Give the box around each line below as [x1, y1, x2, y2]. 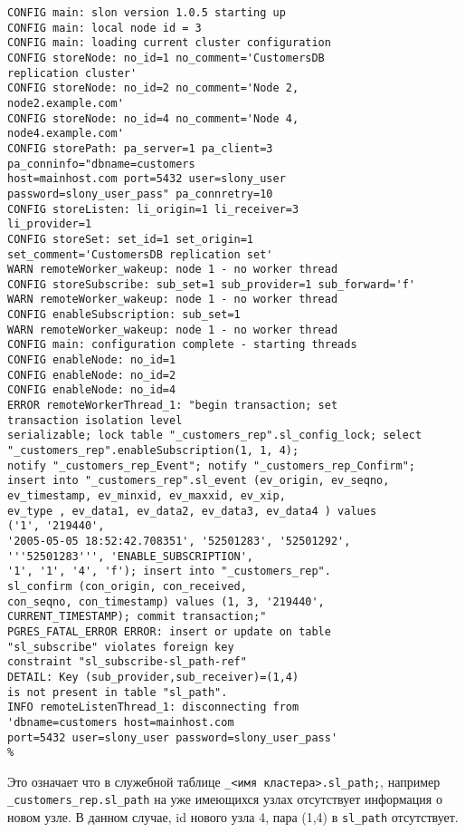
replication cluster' [7, 66, 138, 80]
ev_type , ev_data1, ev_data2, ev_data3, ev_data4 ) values [7, 504, 377, 518]
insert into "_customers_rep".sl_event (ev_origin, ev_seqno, [7, 474, 390, 488]
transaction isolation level [7, 413, 183, 427]
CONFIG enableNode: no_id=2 [7, 368, 176, 382]
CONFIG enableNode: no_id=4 [7, 383, 176, 397]
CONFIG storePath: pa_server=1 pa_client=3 [7, 141, 273, 155]
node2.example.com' [7, 96, 124, 110]
